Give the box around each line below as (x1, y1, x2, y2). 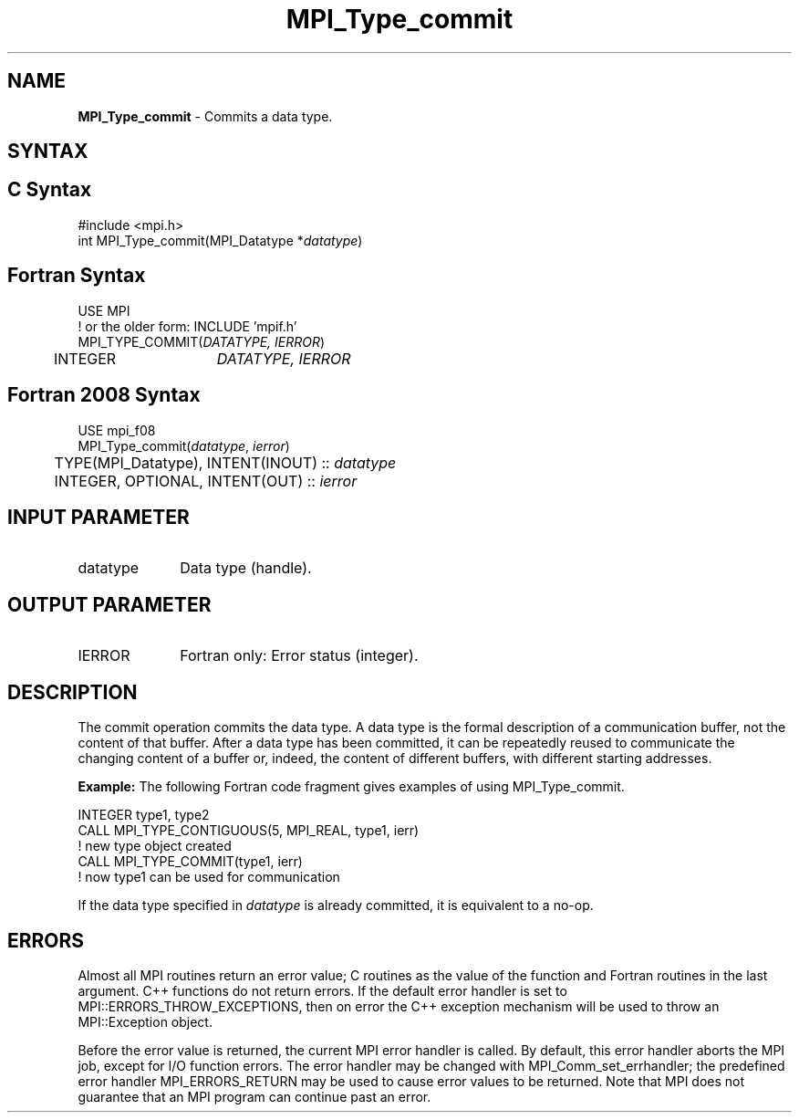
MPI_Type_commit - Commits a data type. (78, 108, 333, 124)
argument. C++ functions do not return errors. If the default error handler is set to (78, 982, 567, 999)
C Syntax (7, 178, 92, 202)
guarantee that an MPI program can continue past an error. (78, 1088, 431, 1104)
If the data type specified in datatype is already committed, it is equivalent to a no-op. (78, 897, 594, 914)
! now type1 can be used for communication (78, 869, 340, 885)
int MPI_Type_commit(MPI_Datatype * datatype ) (78, 232, 363, 248)
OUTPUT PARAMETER (7, 592, 212, 616)
